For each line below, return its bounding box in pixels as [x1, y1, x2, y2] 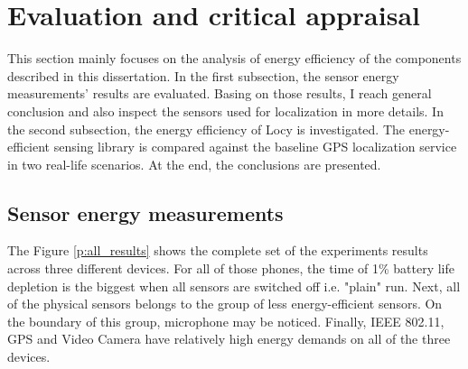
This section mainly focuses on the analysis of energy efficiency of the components [7, 49, 462, 68]
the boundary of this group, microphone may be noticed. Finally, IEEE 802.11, [7, 311, 445, 330]
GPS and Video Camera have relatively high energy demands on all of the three [7, 329, 451, 348]
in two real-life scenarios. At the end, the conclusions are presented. [7, 154, 381, 173]
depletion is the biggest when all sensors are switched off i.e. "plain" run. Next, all [7, 276, 461, 295]
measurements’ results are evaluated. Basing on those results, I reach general [7, 84, 432, 103]
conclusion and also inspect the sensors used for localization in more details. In [7, 101, 444, 120]
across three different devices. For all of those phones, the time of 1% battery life [7, 259, 455, 278]
